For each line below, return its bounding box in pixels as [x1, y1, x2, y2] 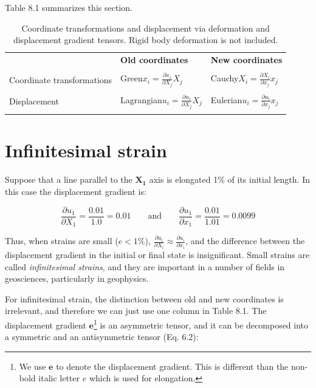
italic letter [38, 372, 80, 384]
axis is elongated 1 [149, 173, 218, 186]
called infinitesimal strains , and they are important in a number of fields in [5, 260, 285, 273]
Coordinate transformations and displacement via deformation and [21, 21, 270, 34]
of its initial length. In [227, 173, 310, 186]
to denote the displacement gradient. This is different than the [56, 359, 289, 372]
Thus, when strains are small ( [5, 234, 118, 247]
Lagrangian [120, 93, 162, 106]
